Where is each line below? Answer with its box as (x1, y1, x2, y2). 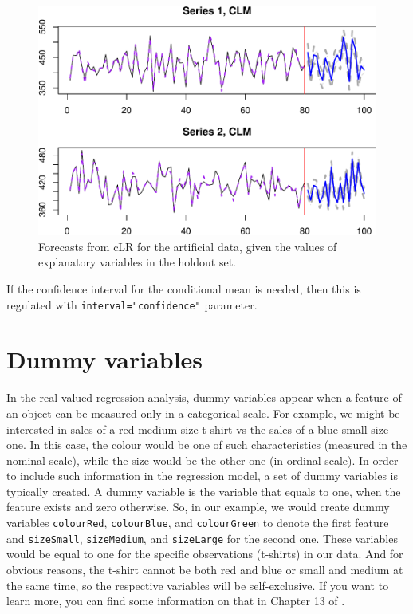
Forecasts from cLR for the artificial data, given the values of (38, 238, 337, 254)
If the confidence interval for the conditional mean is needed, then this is (6, 280, 361, 297)
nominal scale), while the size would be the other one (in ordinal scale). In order (6, 451, 399, 468)
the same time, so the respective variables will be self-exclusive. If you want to (6, 577, 389, 593)
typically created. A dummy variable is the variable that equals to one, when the (6, 482, 401, 499)
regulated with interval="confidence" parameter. (6, 296, 258, 313)
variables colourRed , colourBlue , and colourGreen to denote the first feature (6, 514, 389, 531)
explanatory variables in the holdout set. (38, 254, 236, 270)
